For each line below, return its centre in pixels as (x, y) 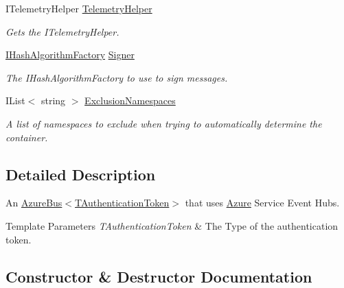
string (53, 100)
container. (27, 137)
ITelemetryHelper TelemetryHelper (79, 8)
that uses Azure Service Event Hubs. (262, 203)
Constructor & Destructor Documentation (159, 276)
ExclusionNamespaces (130, 100)
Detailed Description (81, 174)
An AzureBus (34, 203)
